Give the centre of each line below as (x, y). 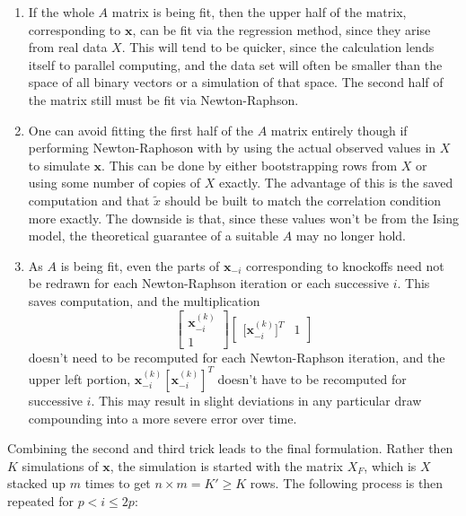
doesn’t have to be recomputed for (312, 378)
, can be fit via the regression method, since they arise (281, 29)
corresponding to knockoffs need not (345, 265)
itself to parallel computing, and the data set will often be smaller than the (235, 64)
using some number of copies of (114, 183)
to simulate (59, 165)
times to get (118, 483)
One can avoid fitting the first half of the (141, 130)
